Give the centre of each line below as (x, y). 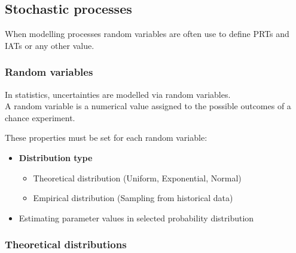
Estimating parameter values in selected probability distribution (136, 217)
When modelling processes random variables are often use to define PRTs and (147, 34)
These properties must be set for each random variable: (106, 138)
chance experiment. (40, 117)
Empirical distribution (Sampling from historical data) (133, 198)
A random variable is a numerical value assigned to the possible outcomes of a (148, 106)
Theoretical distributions (66, 244)
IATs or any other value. (50, 45)
